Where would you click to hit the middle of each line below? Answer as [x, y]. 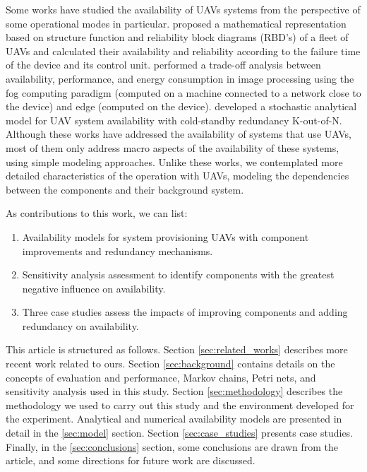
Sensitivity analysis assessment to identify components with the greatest [178, 275]
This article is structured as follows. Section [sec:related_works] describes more [177, 349]
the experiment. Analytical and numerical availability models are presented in [174, 419]
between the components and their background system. [125, 189]
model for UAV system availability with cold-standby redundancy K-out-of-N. [174, 120]
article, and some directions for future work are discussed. [131, 460]
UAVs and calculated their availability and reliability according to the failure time [183, 51]
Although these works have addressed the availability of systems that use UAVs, [179, 134]
